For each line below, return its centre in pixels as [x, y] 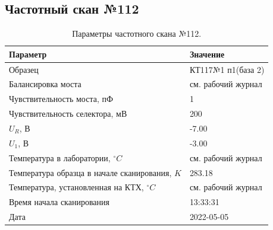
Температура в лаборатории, [60, 157]
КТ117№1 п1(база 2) [227, 69]
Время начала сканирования [59, 202]
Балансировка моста [45, 84]
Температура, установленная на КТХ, [76, 187]
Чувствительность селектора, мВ [68, 114]
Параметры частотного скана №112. [137, 33]
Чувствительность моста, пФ [61, 99]
